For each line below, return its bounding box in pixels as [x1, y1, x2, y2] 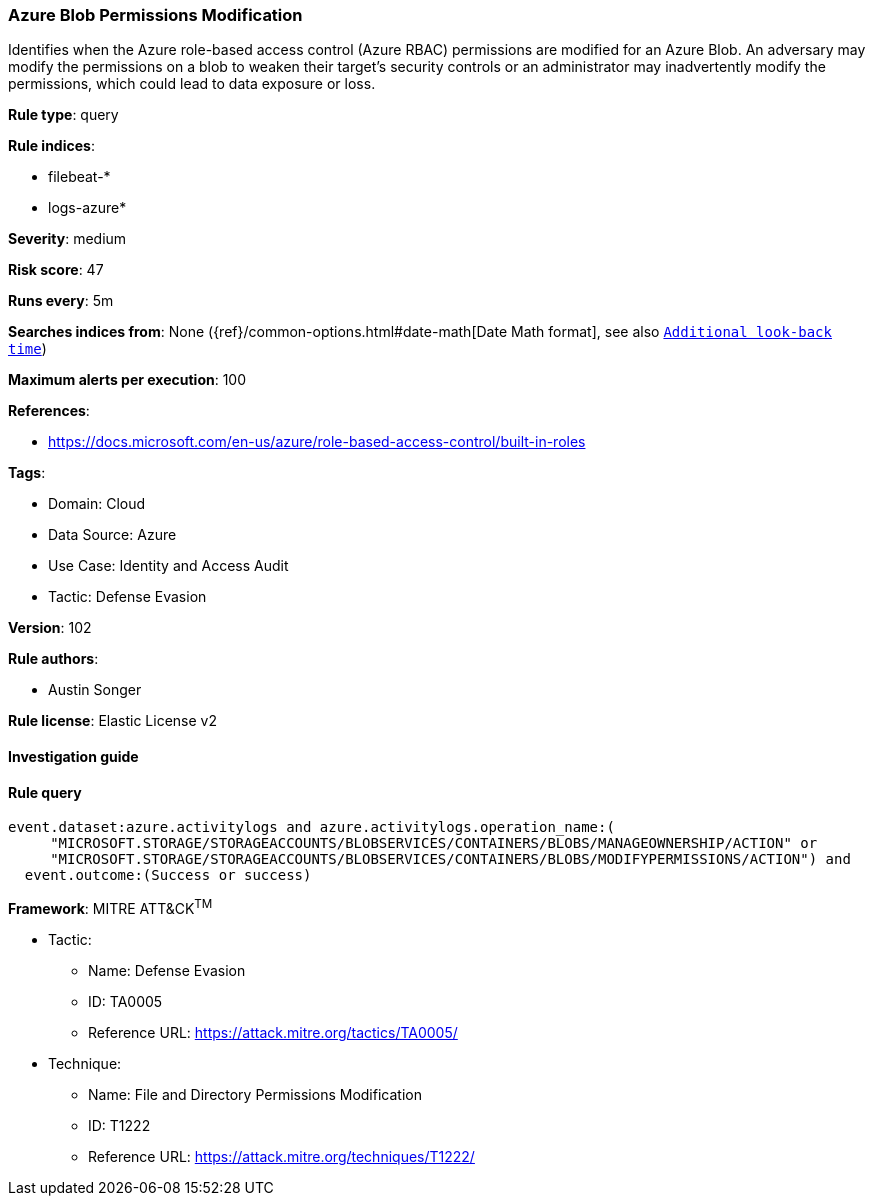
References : [8, 402, 90, 420]
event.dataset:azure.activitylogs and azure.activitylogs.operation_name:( [8, 819, 615, 836]
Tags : [8, 464, 46, 482]
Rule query [8, 783, 82, 801]
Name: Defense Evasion [88, 961, 246, 979]
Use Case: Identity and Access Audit [48, 557, 289, 575]
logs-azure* [48, 199, 127, 217]
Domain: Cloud [48, 495, 146, 513]
